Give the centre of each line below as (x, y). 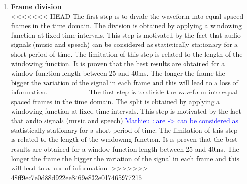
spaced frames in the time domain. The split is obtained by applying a (116, 101)
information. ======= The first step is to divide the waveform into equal (124, 92)
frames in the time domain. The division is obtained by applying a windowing (126, 25)
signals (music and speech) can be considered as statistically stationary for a (124, 44)
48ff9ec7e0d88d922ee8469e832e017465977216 (77, 177)
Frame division (36, 6)
